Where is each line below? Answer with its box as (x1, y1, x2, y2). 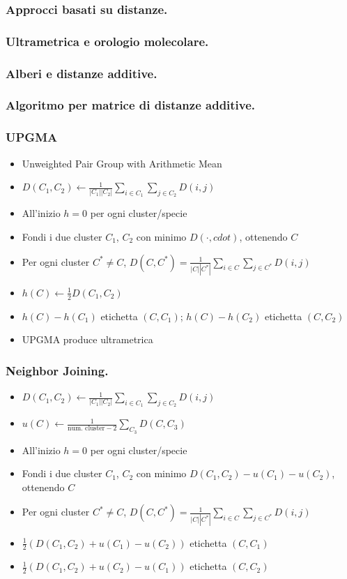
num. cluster (68, 425, 105, 433)
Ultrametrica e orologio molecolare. (6, 32, 209, 50)
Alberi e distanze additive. (6, 64, 157, 82)
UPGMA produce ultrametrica (22, 332, 153, 347)
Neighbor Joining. (6, 361, 109, 379)
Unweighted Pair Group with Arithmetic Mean (22, 156, 222, 170)
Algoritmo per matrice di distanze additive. (6, 96, 256, 114)
